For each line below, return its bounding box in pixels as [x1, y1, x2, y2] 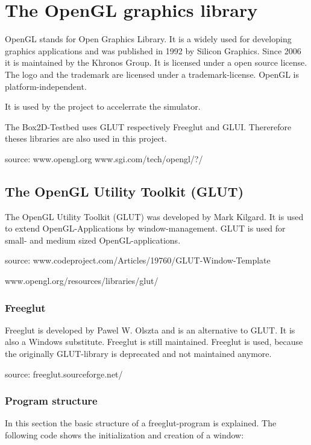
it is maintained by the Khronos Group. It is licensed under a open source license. [5, 56, 307, 69]
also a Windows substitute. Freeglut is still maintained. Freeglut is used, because [5, 335, 303, 348]
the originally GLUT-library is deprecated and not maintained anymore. [5, 347, 272, 360]
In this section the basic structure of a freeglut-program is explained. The [5, 417, 277, 429]
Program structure [5, 393, 98, 408]
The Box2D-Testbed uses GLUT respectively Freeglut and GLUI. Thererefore [5, 120, 292, 133]
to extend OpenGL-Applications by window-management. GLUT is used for [5, 222, 286, 235]
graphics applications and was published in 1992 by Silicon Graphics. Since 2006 [5, 44, 301, 57]
